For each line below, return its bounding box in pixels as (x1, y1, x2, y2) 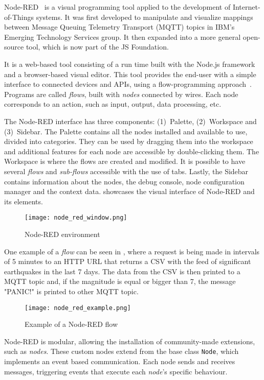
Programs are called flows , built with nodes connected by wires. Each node (4, 88, 238, 99)
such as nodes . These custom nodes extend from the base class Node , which (4, 346, 239, 357)
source (4, 41, 24, 52)
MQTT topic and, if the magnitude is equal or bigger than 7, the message (4, 276, 236, 287)
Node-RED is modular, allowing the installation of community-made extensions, (4, 336, 255, 346)
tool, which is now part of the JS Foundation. (26, 41, 169, 52)
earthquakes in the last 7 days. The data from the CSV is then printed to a (4, 266, 240, 276)
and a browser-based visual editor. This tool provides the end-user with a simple (4, 68, 256, 79)
